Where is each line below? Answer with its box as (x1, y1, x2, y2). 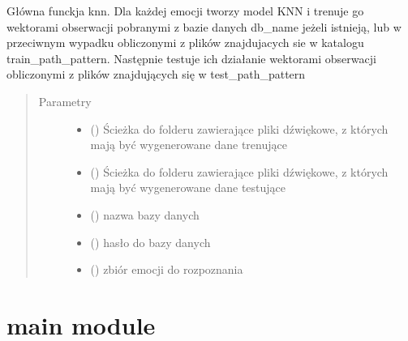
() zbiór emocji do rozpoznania (90, 261, 243, 278)
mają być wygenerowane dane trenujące (90, 136, 287, 153)
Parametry (38, 92, 92, 109)
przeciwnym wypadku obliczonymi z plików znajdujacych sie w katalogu (6, 34, 364, 51)
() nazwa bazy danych (90, 206, 200, 223)
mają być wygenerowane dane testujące (90, 179, 286, 196)
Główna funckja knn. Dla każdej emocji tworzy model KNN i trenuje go (6, 2, 364, 19)
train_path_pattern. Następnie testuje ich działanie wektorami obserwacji (6, 49, 376, 66)
